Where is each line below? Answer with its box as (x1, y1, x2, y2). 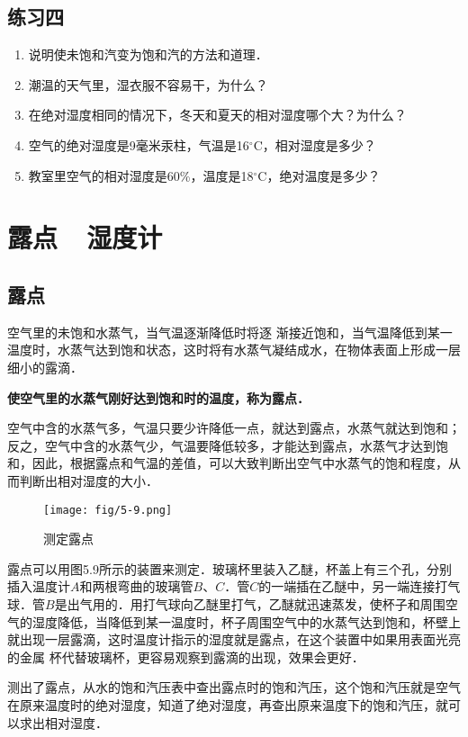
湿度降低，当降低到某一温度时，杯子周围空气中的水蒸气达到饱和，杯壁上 (31, 612, 461, 631)
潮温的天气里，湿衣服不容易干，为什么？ (28, 75, 268, 94)
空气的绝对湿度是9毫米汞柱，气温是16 (28, 135, 249, 154)
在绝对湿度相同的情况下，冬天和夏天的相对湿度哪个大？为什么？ (28, 105, 407, 124)
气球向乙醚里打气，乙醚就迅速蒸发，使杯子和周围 (155, 594, 445, 613)
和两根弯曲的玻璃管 (79, 577, 193, 596)
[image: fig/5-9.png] (43, 503, 173, 517)
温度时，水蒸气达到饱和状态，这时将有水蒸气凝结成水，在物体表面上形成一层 (7, 340, 461, 359)
